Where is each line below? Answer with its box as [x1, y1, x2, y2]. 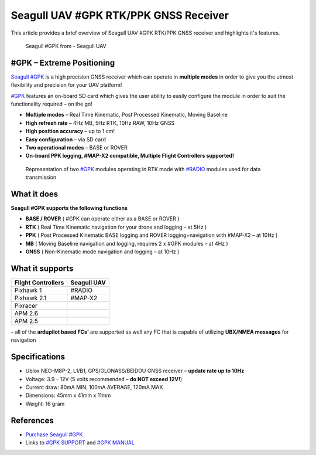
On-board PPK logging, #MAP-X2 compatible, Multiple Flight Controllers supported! [25, 152, 234, 159]
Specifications [11, 352, 66, 362]
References [11, 415, 54, 425]
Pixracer [14, 301, 38, 310]
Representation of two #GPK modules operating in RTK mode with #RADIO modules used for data [25, 165, 261, 172]
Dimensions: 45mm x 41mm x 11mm [25, 392, 111, 399]
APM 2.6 [14, 309, 38, 317]
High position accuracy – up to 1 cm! [25, 128, 115, 135]
